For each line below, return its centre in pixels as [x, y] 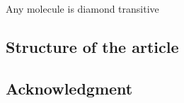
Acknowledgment [69, 88]
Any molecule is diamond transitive [82, 8]
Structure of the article [92, 46]
